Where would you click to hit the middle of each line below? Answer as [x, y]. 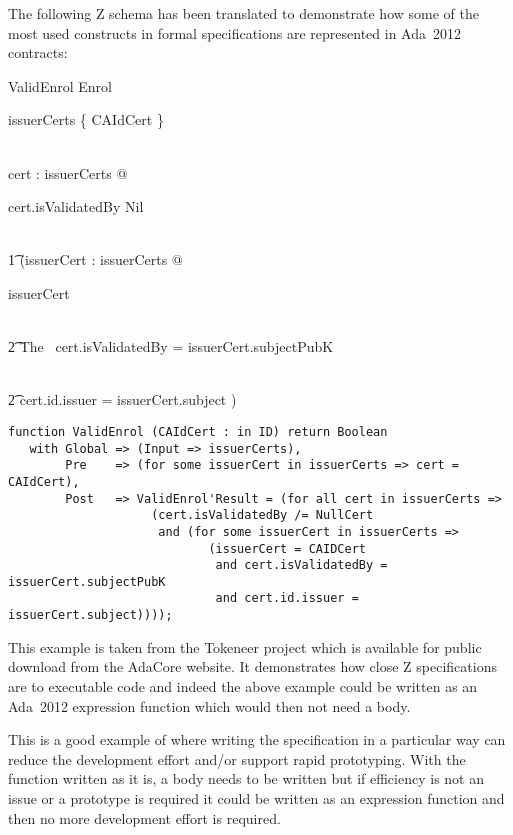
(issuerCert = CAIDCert [287, 548]
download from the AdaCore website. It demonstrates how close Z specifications [252, 666]
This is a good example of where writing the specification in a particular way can [257, 739]
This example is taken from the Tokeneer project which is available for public [245, 646]
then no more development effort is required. [144, 817]
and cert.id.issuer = [287, 598]
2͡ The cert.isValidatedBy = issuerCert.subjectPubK [171, 346]
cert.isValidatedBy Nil [76, 206]
